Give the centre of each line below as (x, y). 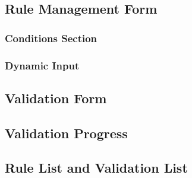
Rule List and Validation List (96, 168)
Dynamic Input (42, 65)
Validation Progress (66, 133)
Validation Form (56, 98)
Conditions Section (51, 38)
